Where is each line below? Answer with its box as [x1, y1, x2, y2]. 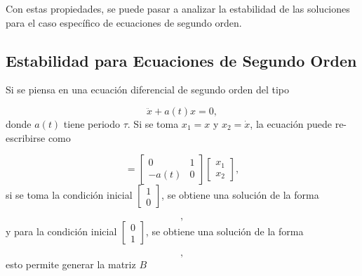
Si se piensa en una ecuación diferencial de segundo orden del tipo [6, 82, 289, 97]
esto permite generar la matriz [6, 257, 136, 272]
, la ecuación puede [250, 116, 332, 131]
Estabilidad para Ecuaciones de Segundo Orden [6, 49, 357, 71]
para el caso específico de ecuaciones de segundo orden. [6, 15, 242, 29]
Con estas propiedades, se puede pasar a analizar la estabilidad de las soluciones [6, 1, 350, 15]
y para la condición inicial [6, 224, 117, 239]
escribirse [6, 130, 46, 145]
